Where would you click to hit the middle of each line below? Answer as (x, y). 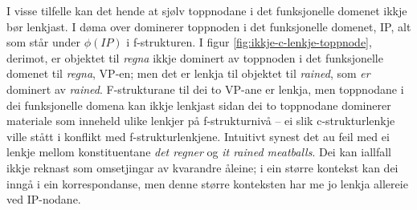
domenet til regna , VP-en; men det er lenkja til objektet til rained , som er (188, 73)
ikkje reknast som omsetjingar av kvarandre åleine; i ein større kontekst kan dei (202, 167)
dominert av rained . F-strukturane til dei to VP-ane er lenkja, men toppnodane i (205, 89)
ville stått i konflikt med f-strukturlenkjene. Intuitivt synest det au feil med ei (198, 136)
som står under (44, 42)
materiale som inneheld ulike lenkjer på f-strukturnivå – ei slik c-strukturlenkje (201, 121)
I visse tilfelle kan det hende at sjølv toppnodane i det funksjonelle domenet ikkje (207, 10)
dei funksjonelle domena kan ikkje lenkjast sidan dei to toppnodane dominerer (199, 105)
